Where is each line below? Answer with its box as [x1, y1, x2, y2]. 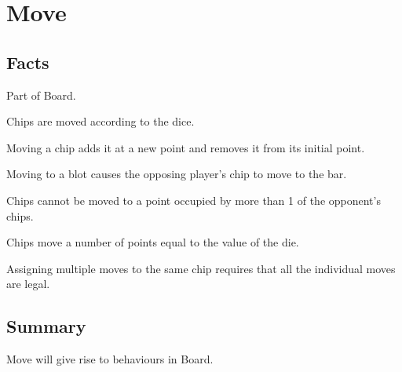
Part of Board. [6, 86, 76, 103]
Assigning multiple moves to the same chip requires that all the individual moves [6, 260, 396, 276]
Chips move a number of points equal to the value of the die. [6, 234, 299, 250]
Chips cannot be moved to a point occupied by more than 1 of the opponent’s [6, 191, 381, 208]
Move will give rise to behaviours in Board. [6, 351, 214, 367]
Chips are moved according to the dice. [6, 113, 195, 129]
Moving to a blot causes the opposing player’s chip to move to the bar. [6, 166, 347, 182]
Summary [6, 314, 86, 338]
